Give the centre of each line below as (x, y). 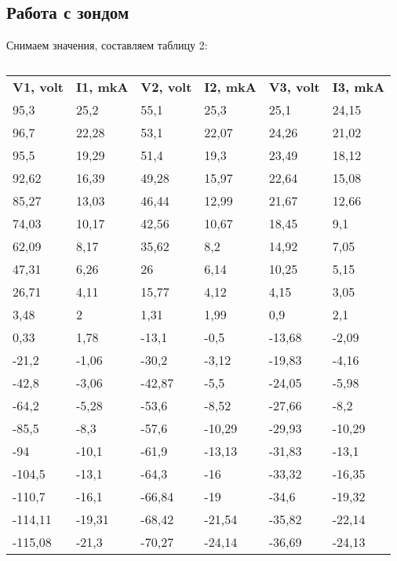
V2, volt (166, 86)
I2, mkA (230, 86)
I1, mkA (102, 86)
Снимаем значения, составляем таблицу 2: (107, 45)
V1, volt (38, 86)
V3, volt (294, 86)
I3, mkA (359, 86)
